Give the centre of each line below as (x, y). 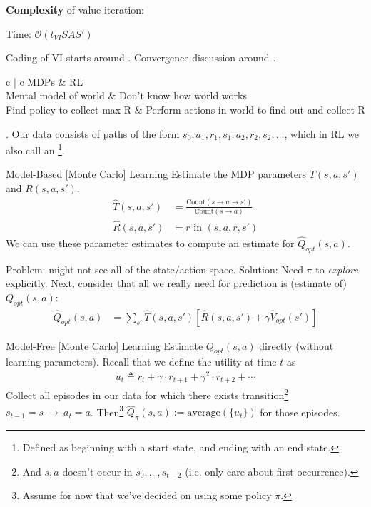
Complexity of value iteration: (75, 9)
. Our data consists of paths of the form (93, 133)
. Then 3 (107, 411)
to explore (337, 269)
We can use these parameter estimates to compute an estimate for (150, 242)
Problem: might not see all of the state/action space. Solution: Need (154, 269)
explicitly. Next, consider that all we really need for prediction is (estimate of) (176, 283)
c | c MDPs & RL (45, 81)
